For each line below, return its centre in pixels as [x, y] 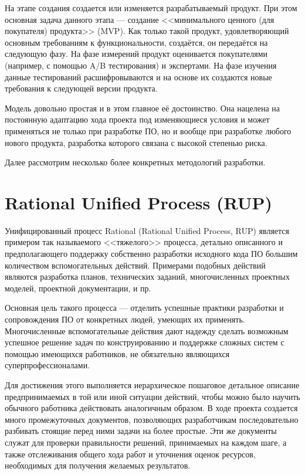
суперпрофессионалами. [48, 365]
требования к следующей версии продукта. [81, 88]
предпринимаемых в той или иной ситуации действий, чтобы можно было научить [152, 396]
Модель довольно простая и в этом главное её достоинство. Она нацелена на [142, 108]
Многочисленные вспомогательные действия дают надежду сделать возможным [147, 330]
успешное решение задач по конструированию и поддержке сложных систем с [145, 342]
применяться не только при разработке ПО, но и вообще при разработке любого [148, 130]
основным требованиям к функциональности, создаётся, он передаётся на [136, 42]
